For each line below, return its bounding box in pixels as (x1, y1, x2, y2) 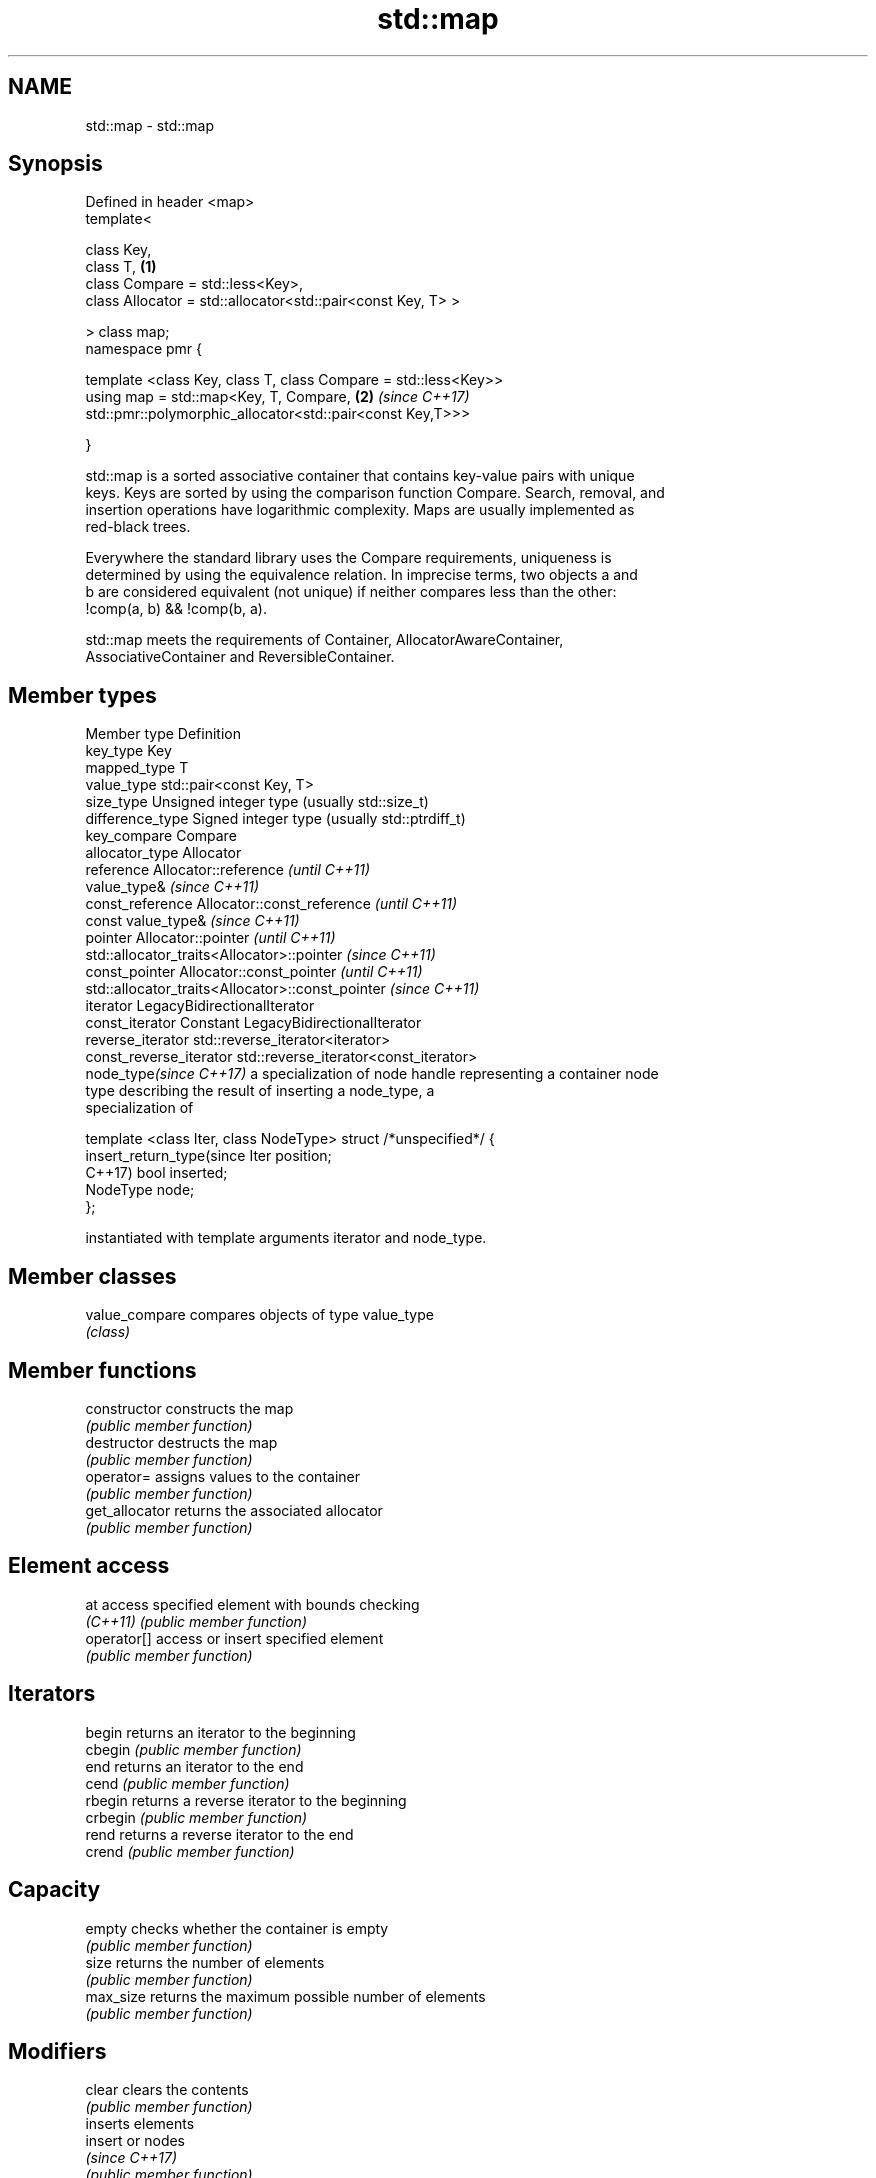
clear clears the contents (85, 2081, 249, 2099)
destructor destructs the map (85, 1433, 278, 1451)
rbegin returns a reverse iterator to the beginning (85, 1791, 407, 1809)
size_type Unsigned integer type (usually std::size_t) (85, 793, 429, 811)
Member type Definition (85, 725, 241, 743)
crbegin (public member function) (85, 1808, 308, 1826)
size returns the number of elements (85, 1953, 325, 1971)
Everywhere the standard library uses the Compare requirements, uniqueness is (85, 549, 612, 567)
